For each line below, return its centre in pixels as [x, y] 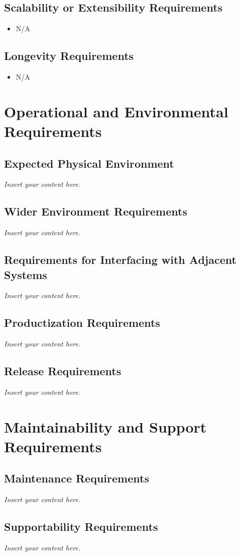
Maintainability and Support [105, 426]
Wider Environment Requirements [96, 211]
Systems [26, 274]
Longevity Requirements [69, 56]
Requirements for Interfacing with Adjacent [120, 260]
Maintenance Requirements [77, 478]
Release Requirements [63, 371]
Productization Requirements [82, 323]
